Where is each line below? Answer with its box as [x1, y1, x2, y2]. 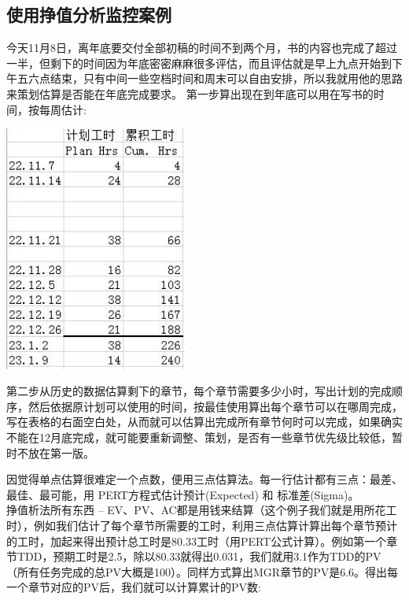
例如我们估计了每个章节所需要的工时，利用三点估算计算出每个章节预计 [33, 517, 397, 534]
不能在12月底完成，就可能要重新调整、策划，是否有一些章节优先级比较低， [6, 429, 392, 446]
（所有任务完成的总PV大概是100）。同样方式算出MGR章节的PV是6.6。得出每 [6, 563, 399, 580]
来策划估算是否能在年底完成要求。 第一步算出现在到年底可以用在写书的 [6, 85, 374, 102]
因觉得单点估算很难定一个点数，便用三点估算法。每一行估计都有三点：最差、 [6, 471, 403, 487]
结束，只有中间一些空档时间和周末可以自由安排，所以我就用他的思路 [50, 70, 403, 87]
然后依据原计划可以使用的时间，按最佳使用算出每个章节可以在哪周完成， [28, 398, 403, 414]
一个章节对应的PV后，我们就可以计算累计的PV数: [6, 579, 261, 595]
